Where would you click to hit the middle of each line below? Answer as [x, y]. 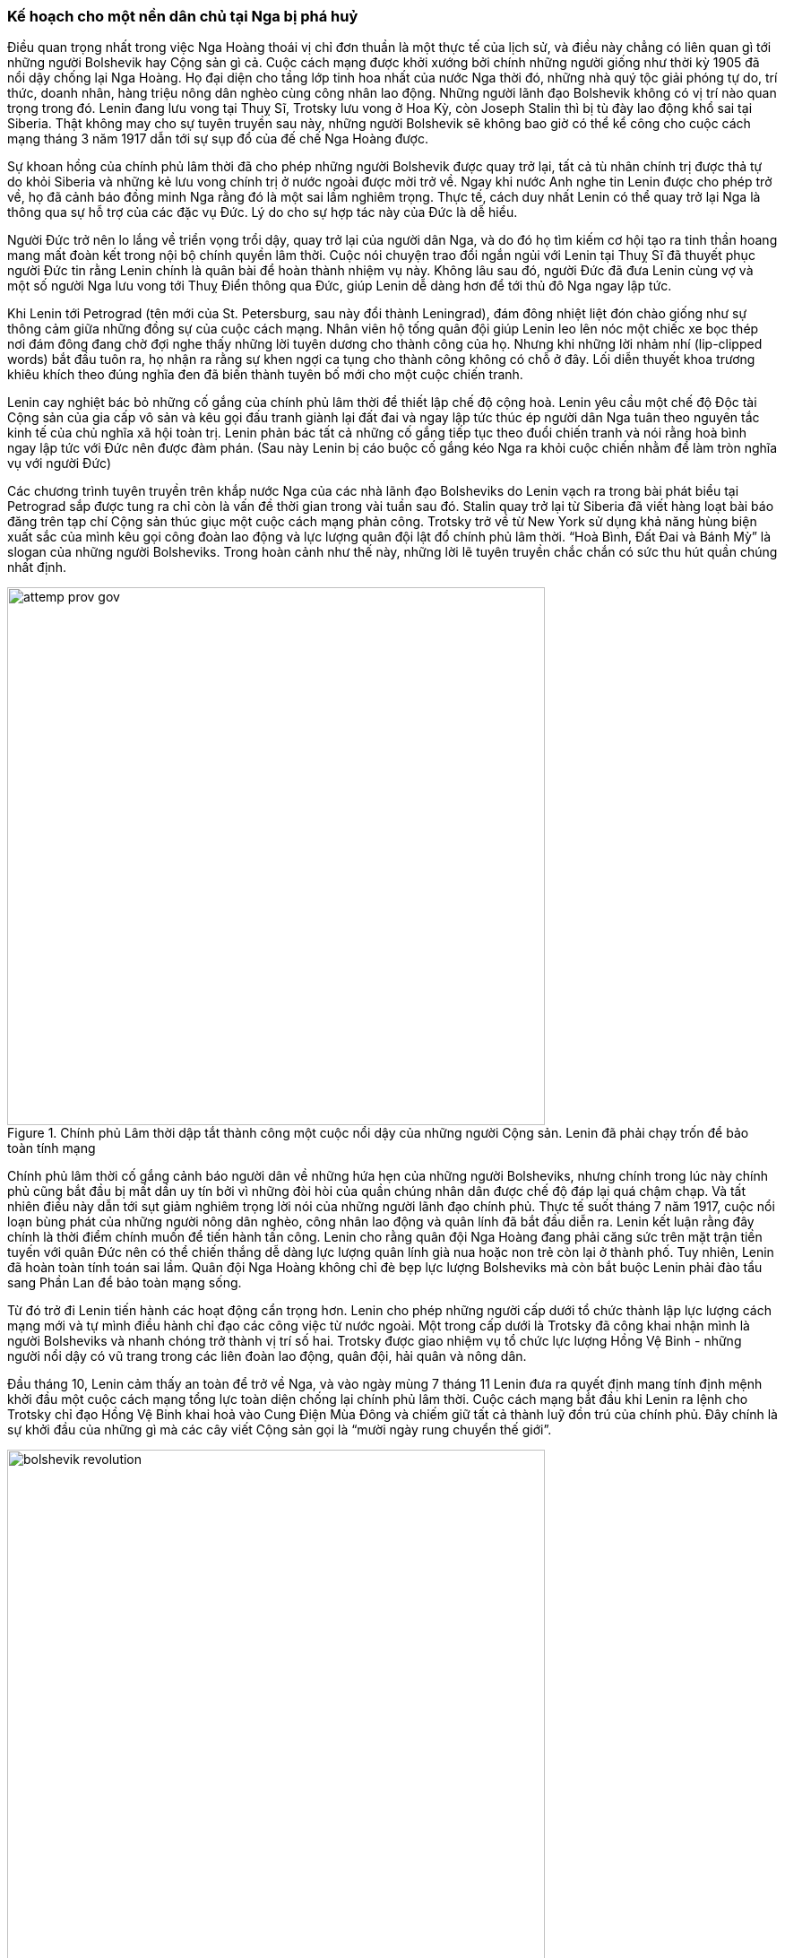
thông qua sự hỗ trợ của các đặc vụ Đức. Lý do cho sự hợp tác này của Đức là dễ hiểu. [263, 212]
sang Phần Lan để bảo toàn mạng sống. [125, 1283]
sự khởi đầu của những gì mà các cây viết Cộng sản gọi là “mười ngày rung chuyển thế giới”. [280, 1430]
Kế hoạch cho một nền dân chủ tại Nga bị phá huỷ [183, 16]
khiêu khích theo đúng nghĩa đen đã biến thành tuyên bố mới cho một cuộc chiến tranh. [265, 375]
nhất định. [37, 567]
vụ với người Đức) [60, 464]
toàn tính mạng [52, 1148]
